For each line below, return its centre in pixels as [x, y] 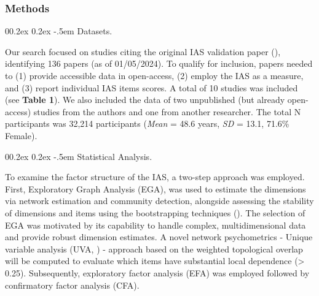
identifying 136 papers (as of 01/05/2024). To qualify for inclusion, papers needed [159, 63]
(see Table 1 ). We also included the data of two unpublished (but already [145, 100]
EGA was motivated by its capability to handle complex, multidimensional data [156, 225]
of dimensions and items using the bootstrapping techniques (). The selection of [155, 212]
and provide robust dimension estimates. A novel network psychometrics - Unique [159, 237]
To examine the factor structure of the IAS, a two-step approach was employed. [155, 177]
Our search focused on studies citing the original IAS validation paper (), [143, 51]
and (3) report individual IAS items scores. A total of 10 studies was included [152, 87]
